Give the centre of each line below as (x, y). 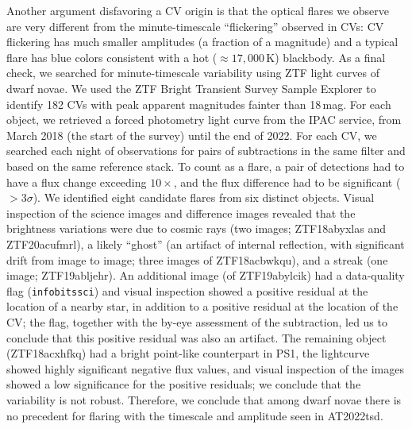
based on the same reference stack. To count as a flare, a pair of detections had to (206, 166)
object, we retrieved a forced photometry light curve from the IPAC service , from (204, 120)
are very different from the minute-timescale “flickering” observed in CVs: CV (195, 26)
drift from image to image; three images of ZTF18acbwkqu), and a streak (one (197, 259)
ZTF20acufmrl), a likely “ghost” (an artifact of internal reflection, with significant (206, 243)
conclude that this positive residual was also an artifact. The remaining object (196, 337)
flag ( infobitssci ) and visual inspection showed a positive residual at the (187, 290)
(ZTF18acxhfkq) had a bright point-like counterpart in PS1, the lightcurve (188, 353)
